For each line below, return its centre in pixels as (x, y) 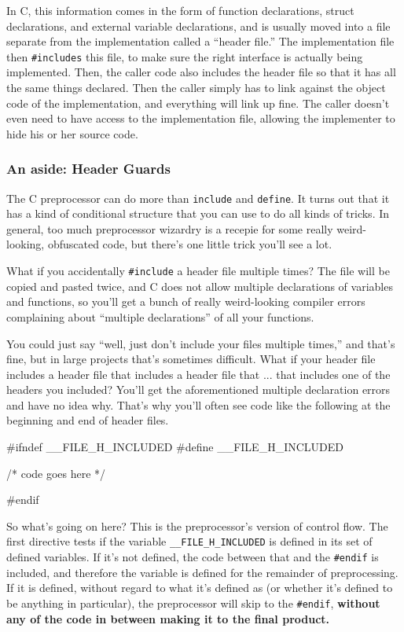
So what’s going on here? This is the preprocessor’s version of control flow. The (197, 525)
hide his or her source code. (72, 133)
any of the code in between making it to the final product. (168, 618)
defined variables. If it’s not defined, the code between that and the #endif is (193, 557)
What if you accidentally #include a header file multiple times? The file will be (198, 271)
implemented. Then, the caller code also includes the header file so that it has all (201, 72)
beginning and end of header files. (88, 420)
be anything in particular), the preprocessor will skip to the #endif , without (193, 603)
